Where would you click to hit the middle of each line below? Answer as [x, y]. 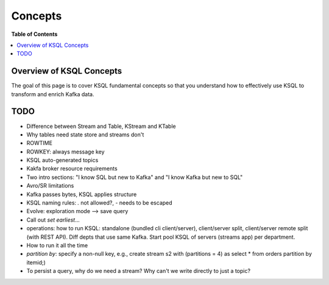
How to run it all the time [57, 245]
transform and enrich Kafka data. [53, 94]
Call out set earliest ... [53, 220]
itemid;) [36, 262]
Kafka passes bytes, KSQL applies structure [82, 194]
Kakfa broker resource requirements [72, 169]
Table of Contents [34, 34]
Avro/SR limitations [50, 186]
